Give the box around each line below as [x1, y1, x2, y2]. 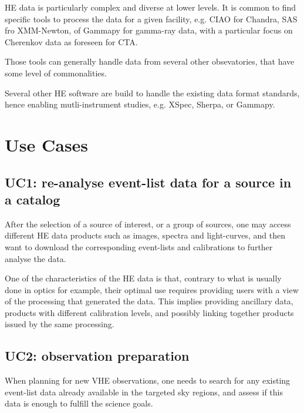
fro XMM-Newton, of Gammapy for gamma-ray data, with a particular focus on [5, 24, 293, 36]
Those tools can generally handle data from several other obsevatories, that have [5, 55, 295, 68]
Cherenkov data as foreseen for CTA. [5, 35, 138, 48]
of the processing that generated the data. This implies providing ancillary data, [5, 295, 293, 307]
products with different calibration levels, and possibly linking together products [5, 306, 294, 318]
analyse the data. [5, 252, 66, 264]
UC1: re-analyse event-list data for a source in [5, 173, 292, 191]
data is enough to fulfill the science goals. [5, 397, 153, 409]
